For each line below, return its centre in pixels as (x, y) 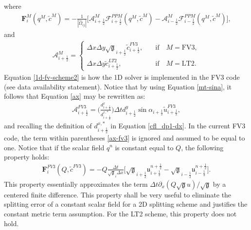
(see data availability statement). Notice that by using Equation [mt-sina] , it (118, 86)
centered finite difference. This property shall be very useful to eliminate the (118, 194)
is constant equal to (144, 147)
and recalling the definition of (48, 126)
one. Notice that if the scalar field (54, 147)
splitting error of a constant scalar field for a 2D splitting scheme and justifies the (126, 204)
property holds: (27, 157)
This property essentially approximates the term (76, 184)
